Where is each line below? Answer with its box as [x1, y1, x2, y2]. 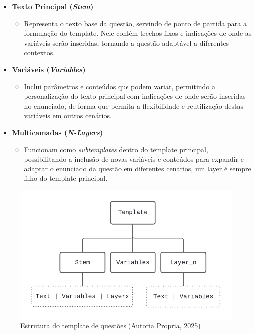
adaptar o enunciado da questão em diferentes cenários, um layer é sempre [24, 163, 251, 173]
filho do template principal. [24, 173, 108, 183]
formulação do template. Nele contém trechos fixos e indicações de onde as [24, 28, 252, 38]
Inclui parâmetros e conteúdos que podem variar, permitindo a [24, 81, 216, 91]
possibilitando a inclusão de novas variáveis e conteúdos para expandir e [24, 154, 244, 164]
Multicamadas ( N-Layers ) [12, 127, 103, 137]
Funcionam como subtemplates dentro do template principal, [24, 144, 208, 154]
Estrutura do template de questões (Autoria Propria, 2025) [20, 320, 201, 331]
